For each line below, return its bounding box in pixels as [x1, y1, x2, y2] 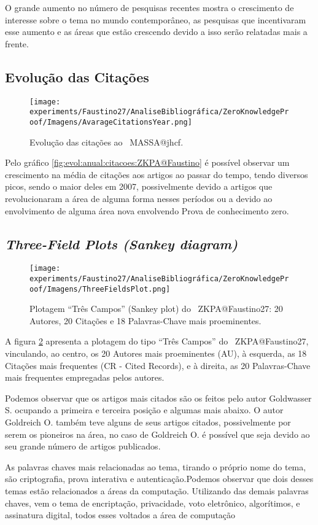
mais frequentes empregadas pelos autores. [5, 371, 165, 384]
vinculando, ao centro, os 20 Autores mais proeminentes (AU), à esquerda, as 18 [5, 347, 307, 360]
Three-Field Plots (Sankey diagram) [5, 234, 238, 253]
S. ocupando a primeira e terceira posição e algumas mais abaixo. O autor [5, 403, 284, 416]
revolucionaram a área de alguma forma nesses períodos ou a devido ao [5, 192, 273, 204]
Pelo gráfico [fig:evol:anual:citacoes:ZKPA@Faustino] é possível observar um [5, 156, 290, 169]
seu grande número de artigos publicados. [5, 440, 161, 453]
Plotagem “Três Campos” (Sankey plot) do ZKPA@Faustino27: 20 [29, 302, 283, 315]
